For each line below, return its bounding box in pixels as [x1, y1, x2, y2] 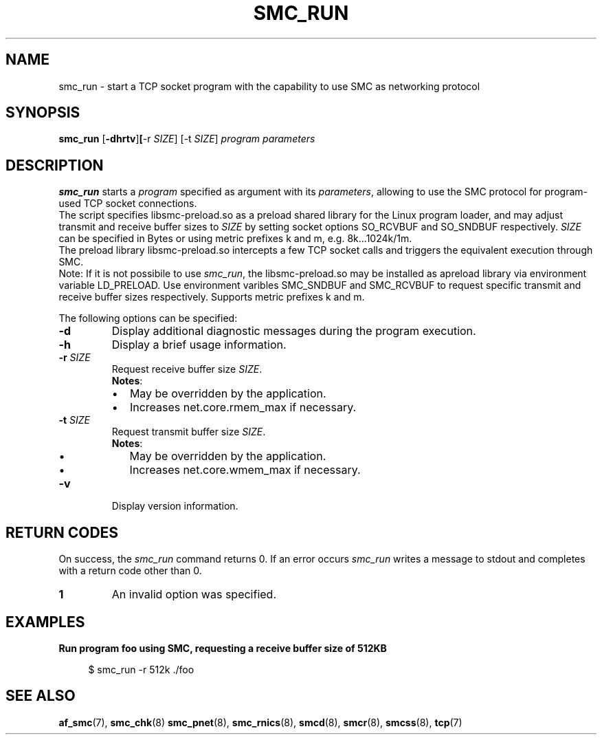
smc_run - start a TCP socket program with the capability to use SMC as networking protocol [58, 80, 480, 92]
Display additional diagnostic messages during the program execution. [111, 324, 476, 338]
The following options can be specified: [58, 312, 238, 325]
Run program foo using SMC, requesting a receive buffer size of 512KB [58, 642, 387, 654]
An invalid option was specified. [111, 587, 276, 602]
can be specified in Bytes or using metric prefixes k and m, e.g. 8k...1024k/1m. [58, 232, 412, 245]
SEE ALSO [5, 687, 76, 705]
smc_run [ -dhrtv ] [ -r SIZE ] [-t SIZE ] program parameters [58, 133, 315, 145]
